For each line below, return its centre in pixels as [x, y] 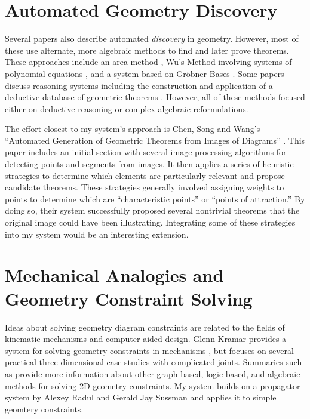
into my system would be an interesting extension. [97, 234]
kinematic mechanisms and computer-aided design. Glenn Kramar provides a [146, 339]
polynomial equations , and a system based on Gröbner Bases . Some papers [145, 73]
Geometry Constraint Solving [129, 298]
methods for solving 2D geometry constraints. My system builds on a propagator [153, 385]
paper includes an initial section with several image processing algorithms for [146, 152]
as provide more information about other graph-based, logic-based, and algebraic [153, 373]
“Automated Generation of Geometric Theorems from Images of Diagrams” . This [155, 140]
